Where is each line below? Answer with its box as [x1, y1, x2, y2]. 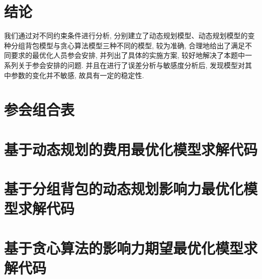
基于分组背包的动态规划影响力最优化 [4, 178, 244, 199]
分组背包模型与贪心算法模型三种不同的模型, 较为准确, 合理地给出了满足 [11, 40, 245, 50]
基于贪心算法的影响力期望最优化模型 [4, 237, 244, 258]
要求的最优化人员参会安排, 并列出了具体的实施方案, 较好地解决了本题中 [11, 50, 245, 60]
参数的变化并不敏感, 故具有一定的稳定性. [11, 69, 144, 80]
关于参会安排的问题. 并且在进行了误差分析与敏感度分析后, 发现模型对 [18, 59, 245, 70]
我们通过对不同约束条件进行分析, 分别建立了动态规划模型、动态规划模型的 [4, 30, 248, 41]
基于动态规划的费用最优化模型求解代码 [4, 138, 258, 159]
